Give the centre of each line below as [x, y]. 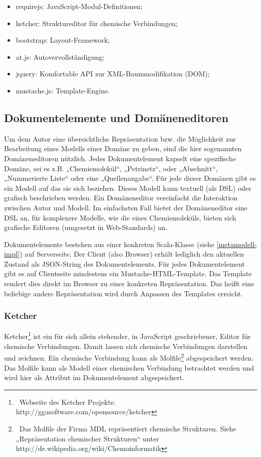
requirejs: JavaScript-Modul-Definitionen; [79, 6]
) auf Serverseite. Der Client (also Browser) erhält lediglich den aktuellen [132, 254]
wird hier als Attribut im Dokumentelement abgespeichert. [94, 377]
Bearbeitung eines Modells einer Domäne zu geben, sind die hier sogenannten [123, 148]
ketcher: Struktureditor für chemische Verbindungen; [97, 23]
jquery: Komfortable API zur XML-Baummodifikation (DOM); [113, 74]
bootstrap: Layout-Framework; [63, 40]
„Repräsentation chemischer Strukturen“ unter [87, 438]
